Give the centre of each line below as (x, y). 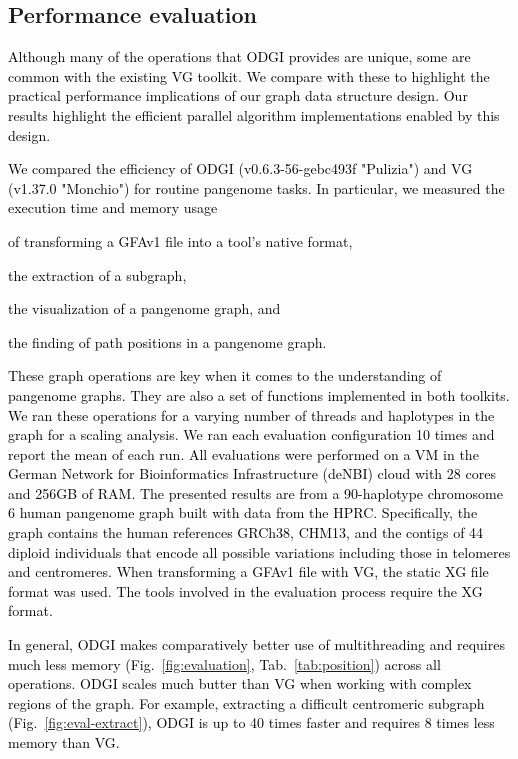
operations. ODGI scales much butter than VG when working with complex (240, 683)
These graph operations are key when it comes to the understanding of (225, 375)
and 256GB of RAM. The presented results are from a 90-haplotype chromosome (255, 492)
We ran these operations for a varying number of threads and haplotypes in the (251, 414)
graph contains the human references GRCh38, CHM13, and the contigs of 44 (246, 532)
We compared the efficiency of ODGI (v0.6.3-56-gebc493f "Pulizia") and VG (240, 168)
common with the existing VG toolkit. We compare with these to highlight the (249, 75)
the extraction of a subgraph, (97, 274)
